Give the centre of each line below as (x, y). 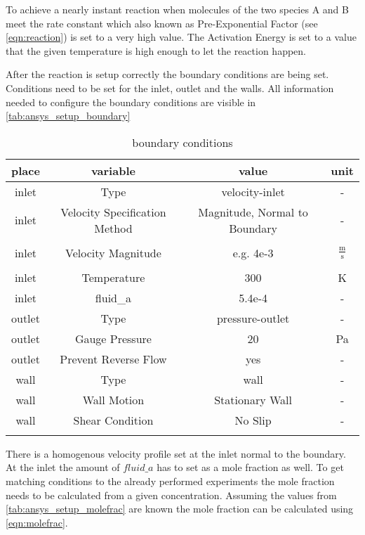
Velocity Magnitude (113, 252)
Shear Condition (113, 420)
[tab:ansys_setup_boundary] (68, 116)
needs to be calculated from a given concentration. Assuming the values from (171, 495)
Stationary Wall (253, 399)
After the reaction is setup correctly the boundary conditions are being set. (167, 74)
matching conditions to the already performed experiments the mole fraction (170, 481)
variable (113, 170)
